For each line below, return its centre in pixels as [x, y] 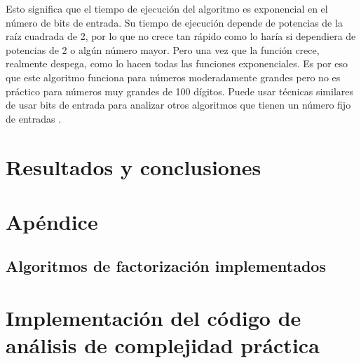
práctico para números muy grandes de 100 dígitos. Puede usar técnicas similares [179, 91]
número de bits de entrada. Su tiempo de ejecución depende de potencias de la [174, 22]
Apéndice [52, 221]
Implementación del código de [154, 318]
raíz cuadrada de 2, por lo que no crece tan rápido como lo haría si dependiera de [181, 36]
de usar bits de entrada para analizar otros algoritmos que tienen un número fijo [178, 105]
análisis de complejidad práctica [163, 345]
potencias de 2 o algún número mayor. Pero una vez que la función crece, [163, 49]
